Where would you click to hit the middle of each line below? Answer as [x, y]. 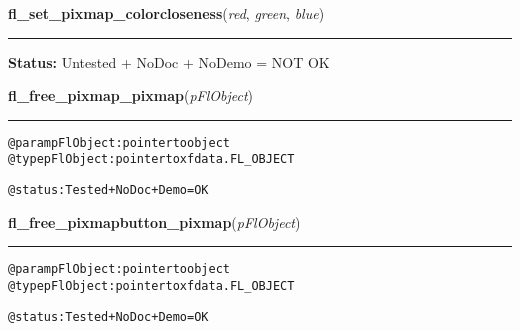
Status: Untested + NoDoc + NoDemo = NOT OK [169, 61]
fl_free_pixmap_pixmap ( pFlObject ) [131, 95]
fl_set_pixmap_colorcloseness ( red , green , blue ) [166, 13]
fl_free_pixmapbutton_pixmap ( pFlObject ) [154, 221]
